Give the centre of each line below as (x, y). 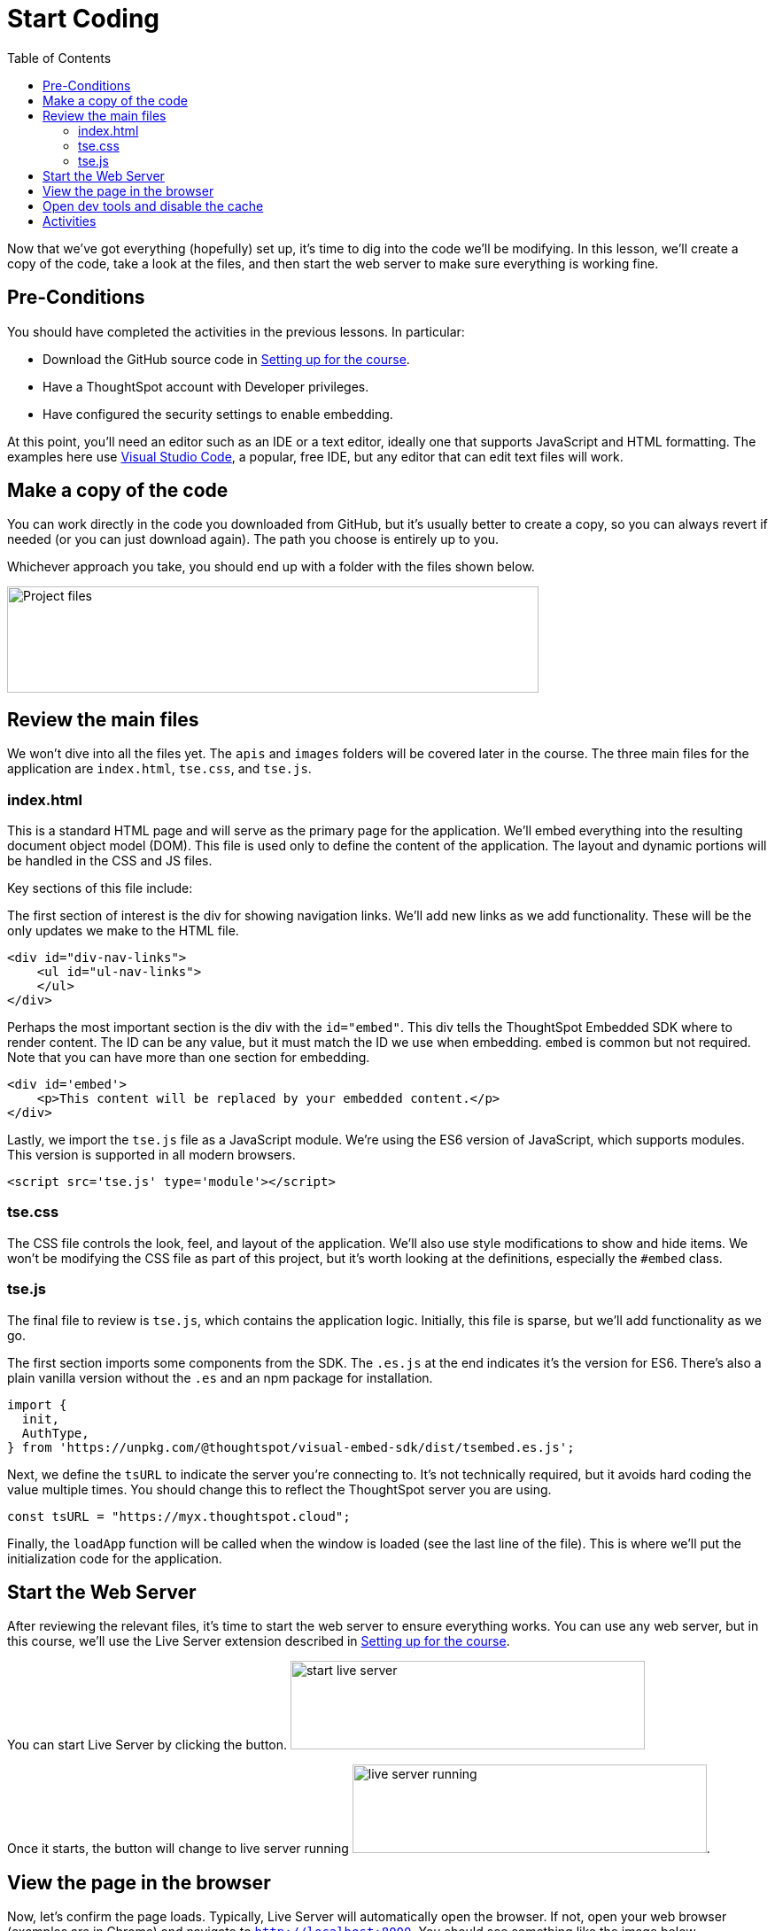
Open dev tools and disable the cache (153, 206)
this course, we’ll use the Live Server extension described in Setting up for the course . (259, 1641)
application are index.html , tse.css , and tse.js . (159, 769)
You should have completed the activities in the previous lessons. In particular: (236, 331)
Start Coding (84, 19)
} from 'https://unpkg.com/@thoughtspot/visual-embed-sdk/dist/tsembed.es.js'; (291, 1447)
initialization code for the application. (115, 1558)
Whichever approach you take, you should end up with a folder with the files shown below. (271, 567)
